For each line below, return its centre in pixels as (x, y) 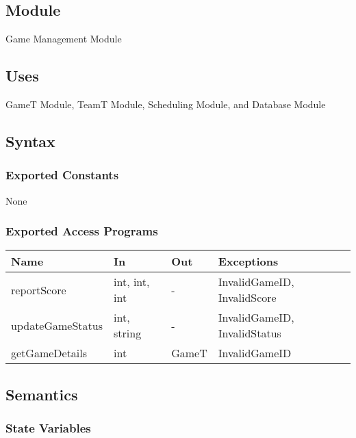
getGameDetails (49, 353)
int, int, (132, 282)
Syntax (30, 141)
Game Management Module (64, 39)
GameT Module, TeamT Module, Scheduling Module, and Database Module (166, 104)
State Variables (48, 428)
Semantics (42, 394)
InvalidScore (247, 298)
